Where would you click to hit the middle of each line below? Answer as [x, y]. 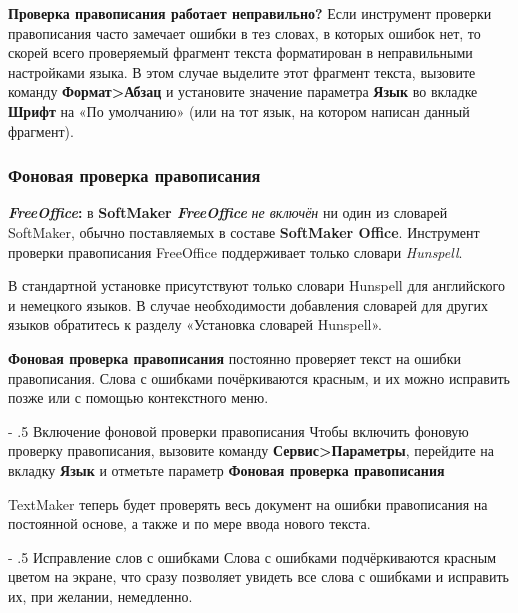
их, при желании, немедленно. [100, 595]
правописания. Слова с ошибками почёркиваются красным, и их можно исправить [259, 377]
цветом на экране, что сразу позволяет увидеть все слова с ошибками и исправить [258, 576]
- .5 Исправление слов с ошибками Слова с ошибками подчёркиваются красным [252, 556]
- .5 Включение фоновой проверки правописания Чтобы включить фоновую [238, 430]
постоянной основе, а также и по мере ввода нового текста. [189, 523]
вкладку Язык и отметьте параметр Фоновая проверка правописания [226, 469]
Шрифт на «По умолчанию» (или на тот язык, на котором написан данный [239, 110]
